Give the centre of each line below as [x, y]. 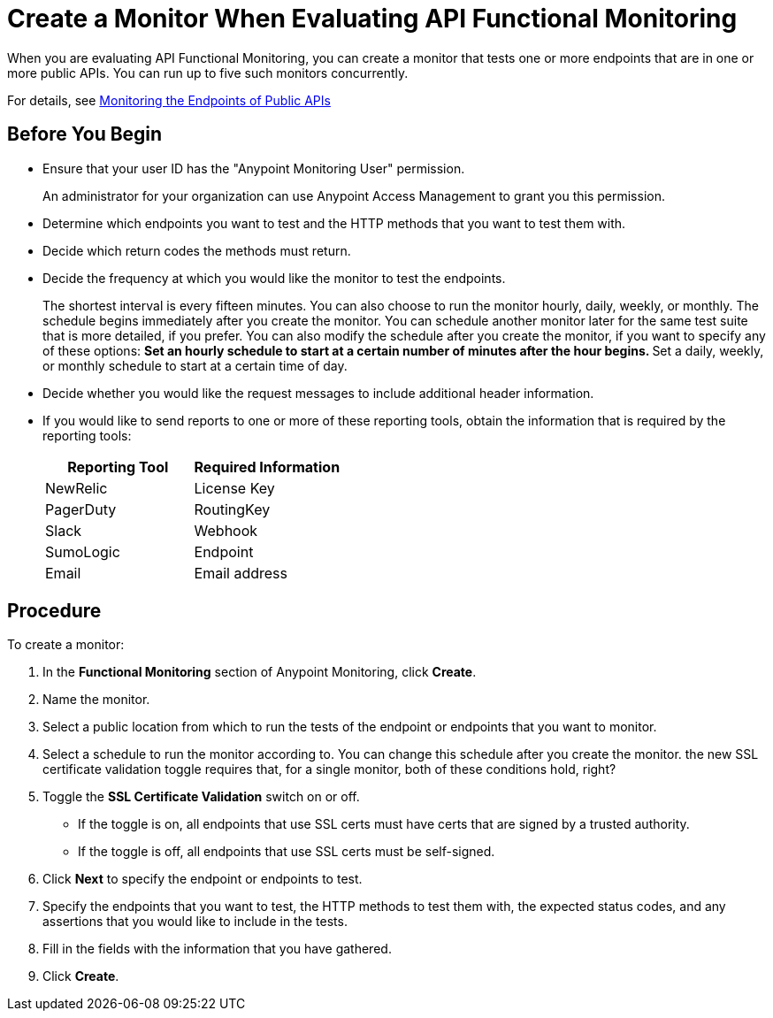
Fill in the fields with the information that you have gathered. [217, 949]
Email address [241, 573]
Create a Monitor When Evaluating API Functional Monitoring [372, 19]
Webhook [226, 530]
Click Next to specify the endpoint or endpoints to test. [203, 879]
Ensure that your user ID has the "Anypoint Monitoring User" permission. [254, 168]
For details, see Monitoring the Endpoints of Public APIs [169, 100]
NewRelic [77, 488]
